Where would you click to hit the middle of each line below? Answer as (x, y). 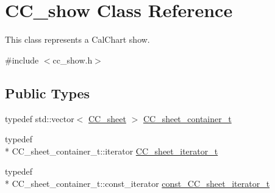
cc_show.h (73, 60)
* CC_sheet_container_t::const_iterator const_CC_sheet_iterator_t (137, 183)
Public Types (48, 93)
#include (22, 60)
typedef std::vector (40, 118)
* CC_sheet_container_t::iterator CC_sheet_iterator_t (112, 151)
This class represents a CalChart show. (77, 39)
